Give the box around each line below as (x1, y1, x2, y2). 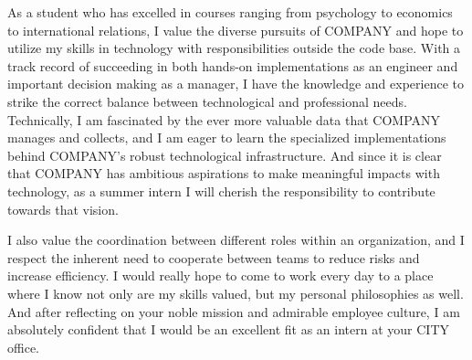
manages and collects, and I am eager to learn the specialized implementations (7, 128, 446, 147)
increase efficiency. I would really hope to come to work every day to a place (7, 266, 434, 285)
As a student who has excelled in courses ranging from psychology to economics (7, 3, 453, 21)
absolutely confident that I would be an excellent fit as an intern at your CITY (7, 320, 450, 339)
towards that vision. (7, 199, 119, 218)
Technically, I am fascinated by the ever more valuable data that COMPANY (7, 110, 441, 129)
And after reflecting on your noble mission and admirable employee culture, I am (7, 302, 460, 321)
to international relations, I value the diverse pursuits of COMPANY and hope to (7, 20, 464, 39)
